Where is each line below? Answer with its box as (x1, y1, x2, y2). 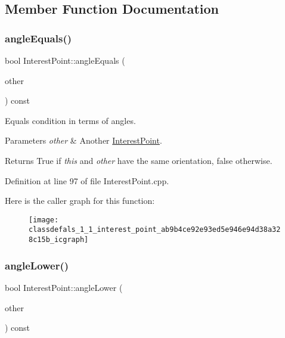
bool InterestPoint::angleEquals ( (5, 54, 125, 66)
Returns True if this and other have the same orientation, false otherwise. (5, 154, 272, 166)
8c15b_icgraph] (29, 235, 89, 244)
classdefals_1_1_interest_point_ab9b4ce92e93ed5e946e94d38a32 (29, 225, 281, 234)
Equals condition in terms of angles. (5, 114, 136, 126)
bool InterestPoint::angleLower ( (5, 281, 123, 293)
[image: (29, 215, 59, 224)
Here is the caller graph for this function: (5, 194, 155, 207)
